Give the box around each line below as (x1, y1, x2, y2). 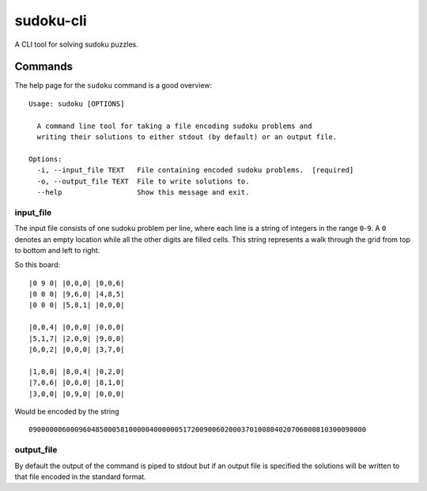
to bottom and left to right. (14, 245, 100, 255)
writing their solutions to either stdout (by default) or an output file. (36, 133, 338, 142)
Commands (14, 60, 74, 74)
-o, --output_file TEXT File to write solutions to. (36, 176, 250, 186)
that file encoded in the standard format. (14, 471, 146, 482)
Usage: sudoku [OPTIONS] (28, 99, 125, 108)
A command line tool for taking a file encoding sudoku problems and (36, 121, 312, 130)
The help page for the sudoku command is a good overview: (14, 81, 213, 90)
